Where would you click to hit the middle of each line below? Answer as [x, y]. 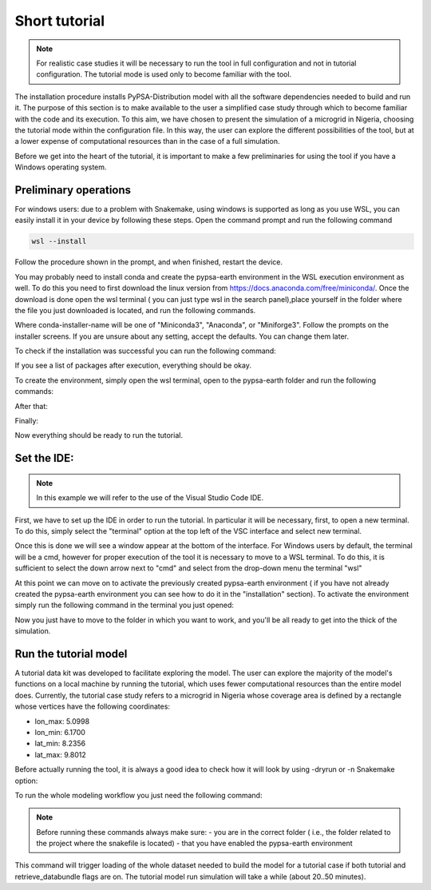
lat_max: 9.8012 [61, 754]
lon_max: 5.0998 [62, 721]
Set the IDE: [45, 458]
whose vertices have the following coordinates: [93, 706]
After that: [31, 406]
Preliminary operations [73, 190]
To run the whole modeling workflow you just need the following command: [138, 795]
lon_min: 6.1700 [60, 732]
